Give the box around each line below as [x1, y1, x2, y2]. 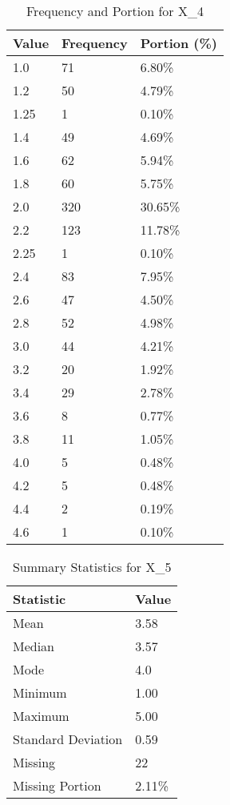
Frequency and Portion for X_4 [26, 2, 204, 20]
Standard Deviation [13, 730, 123, 748]
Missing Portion [13, 776, 101, 795]
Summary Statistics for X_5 [12, 557, 172, 576]
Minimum [13, 683, 67, 702]
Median [13, 637, 55, 655]
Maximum [13, 706, 69, 725]
